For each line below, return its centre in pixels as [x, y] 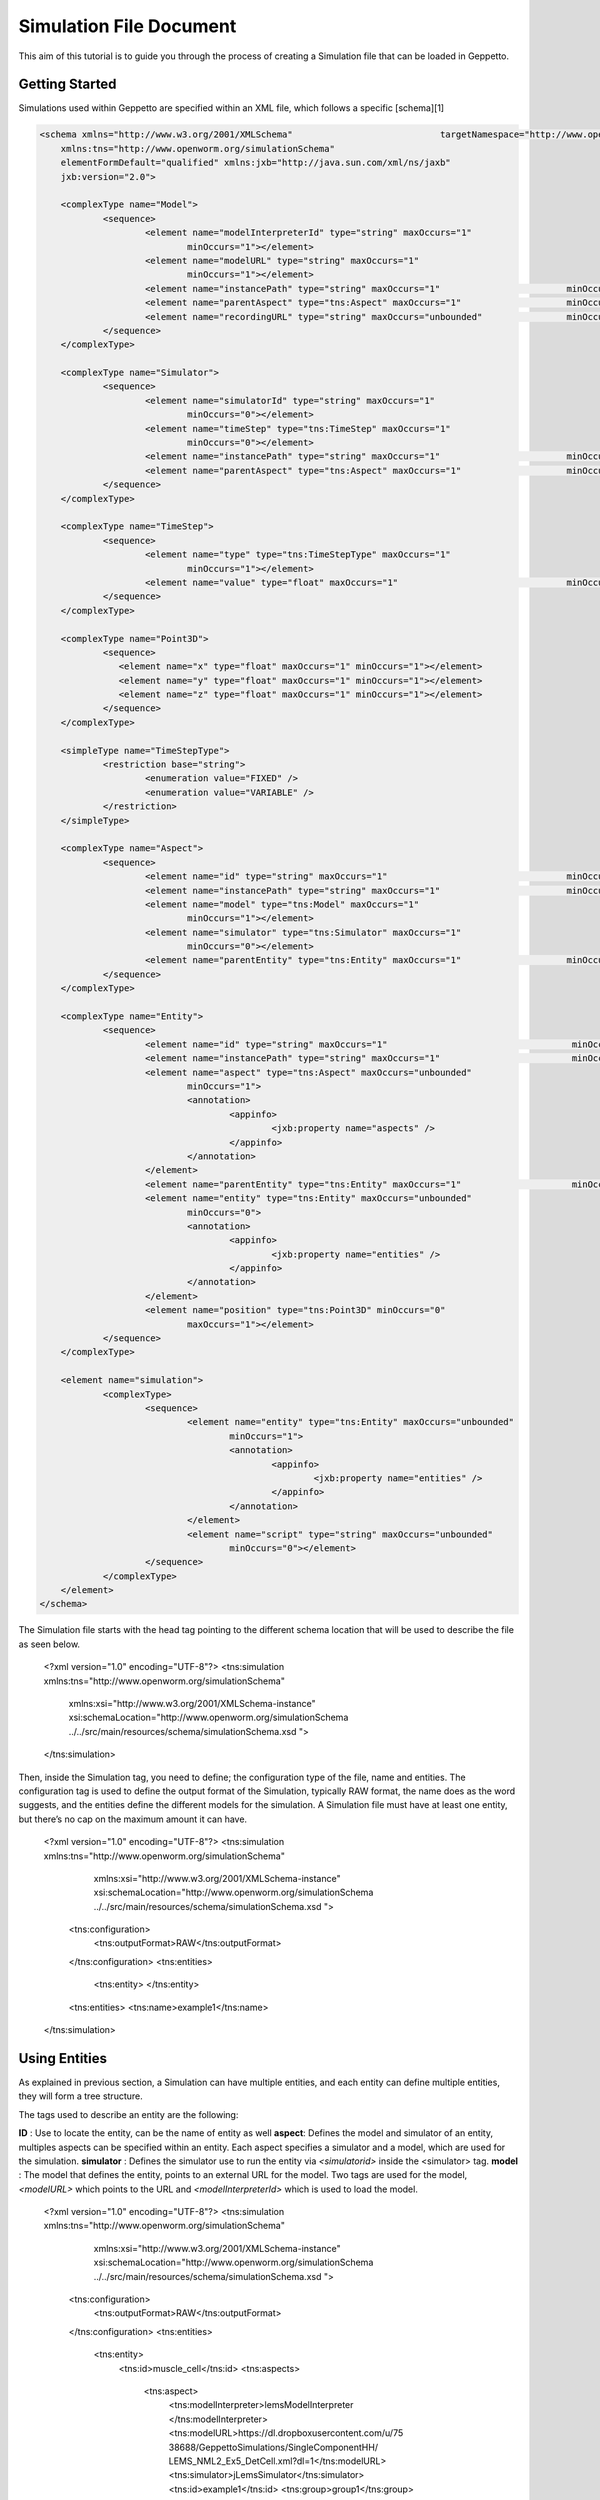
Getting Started [67, 84]
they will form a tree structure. [81, 2096]
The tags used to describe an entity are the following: [128, 2114]
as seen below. [49, 1644]
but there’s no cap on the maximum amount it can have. [133, 1819]
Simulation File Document [127, 26]
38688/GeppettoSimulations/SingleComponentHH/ [273, 2447]
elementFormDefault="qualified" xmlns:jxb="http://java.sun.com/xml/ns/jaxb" [256, 163]
